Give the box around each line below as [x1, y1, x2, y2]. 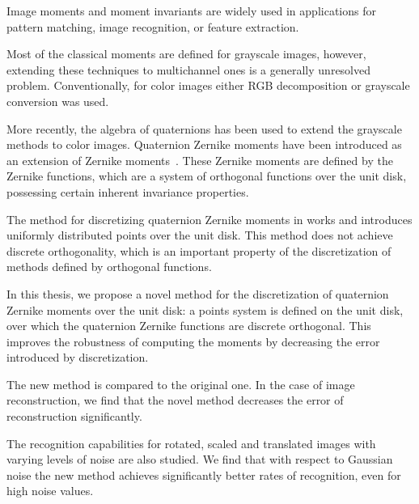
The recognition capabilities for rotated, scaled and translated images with [6, 434, 376, 451]
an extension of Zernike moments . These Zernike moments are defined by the [6, 151, 393, 168]
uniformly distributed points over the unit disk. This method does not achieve [6, 227, 393, 244]
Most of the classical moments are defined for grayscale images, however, [6, 45, 366, 62]
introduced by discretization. [6, 349, 149, 366]
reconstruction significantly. [6, 408, 142, 425]
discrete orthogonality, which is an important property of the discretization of [6, 242, 391, 259]
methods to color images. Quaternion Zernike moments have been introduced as [6, 136, 402, 153]
